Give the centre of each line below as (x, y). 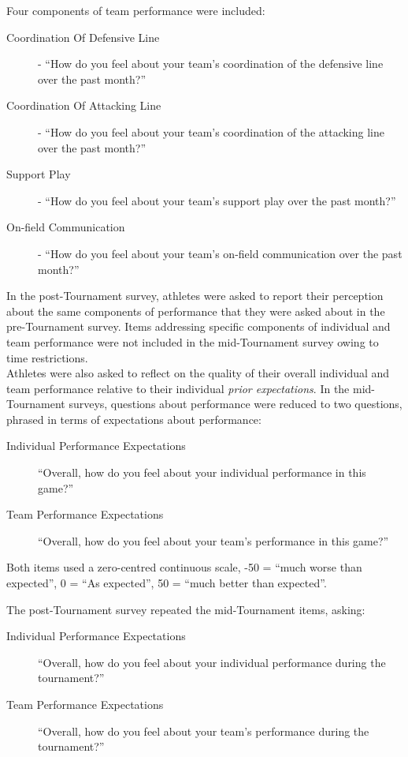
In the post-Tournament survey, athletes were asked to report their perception (195, 296)
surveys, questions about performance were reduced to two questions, (236, 404)
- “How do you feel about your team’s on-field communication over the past (220, 253)
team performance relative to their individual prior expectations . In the (178, 388)
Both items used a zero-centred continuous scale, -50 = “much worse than (184, 567)
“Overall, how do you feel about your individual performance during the (212, 662)
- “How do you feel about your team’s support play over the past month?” (217, 200)
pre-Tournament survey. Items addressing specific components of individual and (198, 326)
